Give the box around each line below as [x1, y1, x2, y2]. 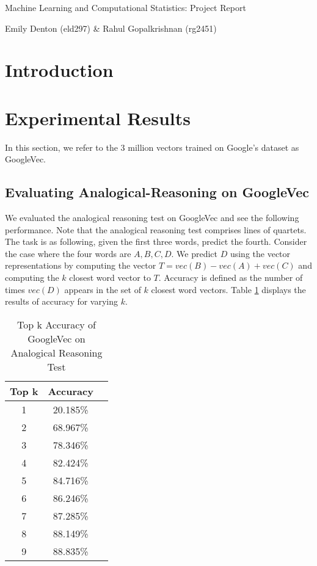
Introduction [5, 57, 114, 82]
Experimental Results [5, 105, 191, 130]
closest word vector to [69, 271, 151, 284]
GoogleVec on [27, 331, 86, 346]
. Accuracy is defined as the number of [158, 271, 303, 284]
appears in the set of [64, 283, 141, 296]
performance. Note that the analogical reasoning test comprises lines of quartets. [5, 223, 307, 236]
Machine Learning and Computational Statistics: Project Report [5, 1, 246, 13]
